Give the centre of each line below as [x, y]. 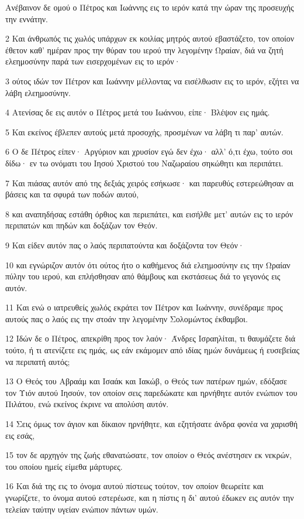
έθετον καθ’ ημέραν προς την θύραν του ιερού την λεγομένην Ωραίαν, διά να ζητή [144, 49]
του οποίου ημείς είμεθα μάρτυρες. [64, 466]
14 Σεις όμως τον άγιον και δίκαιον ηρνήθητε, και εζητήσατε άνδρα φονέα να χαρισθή [152, 424]
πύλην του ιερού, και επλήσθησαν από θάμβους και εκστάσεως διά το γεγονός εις [143, 276]
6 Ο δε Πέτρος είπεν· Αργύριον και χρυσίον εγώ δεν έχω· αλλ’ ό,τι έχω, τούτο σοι [149, 151]
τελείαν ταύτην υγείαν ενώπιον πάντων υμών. [82, 509]
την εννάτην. [27, 18]
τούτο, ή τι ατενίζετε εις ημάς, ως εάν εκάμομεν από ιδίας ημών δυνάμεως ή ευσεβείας [152, 350]
